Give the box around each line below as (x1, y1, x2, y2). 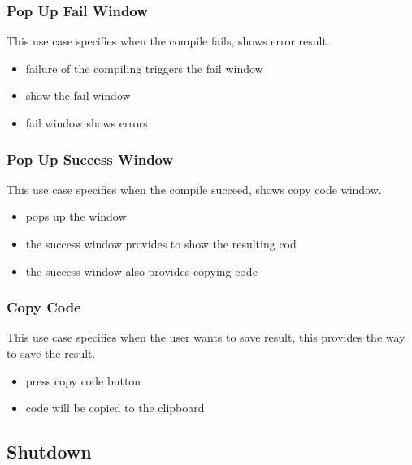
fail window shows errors (25, 114, 148, 131)
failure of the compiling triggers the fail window (25, 59, 263, 76)
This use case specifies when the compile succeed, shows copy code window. (7, 180, 382, 197)
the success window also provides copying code (25, 262, 258, 279)
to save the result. (7, 345, 96, 361)
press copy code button (25, 372, 141, 389)
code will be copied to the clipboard (25, 399, 205, 416)
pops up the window (25, 208, 127, 225)
